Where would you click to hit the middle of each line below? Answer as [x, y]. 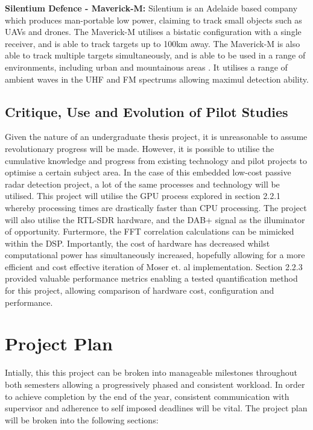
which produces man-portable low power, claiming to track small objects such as [153, 20]
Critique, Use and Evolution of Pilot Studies [147, 111]
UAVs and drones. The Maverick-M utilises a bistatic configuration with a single [153, 32]
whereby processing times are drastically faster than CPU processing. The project [156, 207]
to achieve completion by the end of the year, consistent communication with [147, 396]
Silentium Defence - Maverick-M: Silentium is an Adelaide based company [151, 8]
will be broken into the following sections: [82, 419]
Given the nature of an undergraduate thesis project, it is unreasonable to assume [156, 137]
